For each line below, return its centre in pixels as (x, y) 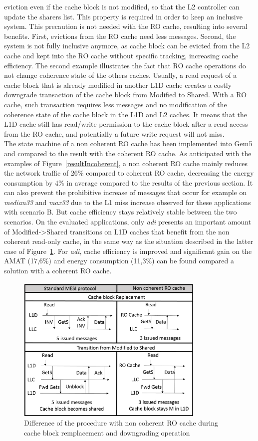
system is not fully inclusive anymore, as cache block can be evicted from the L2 (127, 46)
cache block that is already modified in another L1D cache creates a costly (118, 85)
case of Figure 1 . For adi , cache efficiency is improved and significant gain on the (128, 251)
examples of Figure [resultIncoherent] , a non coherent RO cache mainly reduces (126, 163)
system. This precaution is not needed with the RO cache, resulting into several (126, 26)
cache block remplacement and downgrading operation (107, 432)
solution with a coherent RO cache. (58, 271)
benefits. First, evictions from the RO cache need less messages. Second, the (120, 36)
